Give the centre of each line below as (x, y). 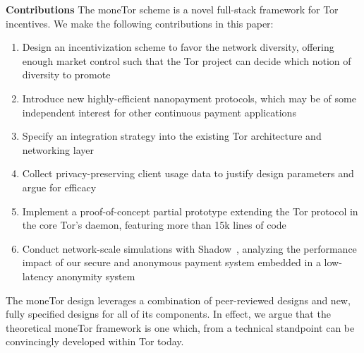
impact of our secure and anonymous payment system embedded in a (171, 262)
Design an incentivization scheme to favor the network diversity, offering (178, 47)
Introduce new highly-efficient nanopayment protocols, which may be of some (189, 98)
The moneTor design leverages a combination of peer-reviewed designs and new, (178, 300)
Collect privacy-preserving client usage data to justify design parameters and (188, 173)
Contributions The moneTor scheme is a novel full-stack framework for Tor (172, 9)
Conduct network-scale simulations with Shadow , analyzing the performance (189, 248)
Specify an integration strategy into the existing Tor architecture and (172, 136)
